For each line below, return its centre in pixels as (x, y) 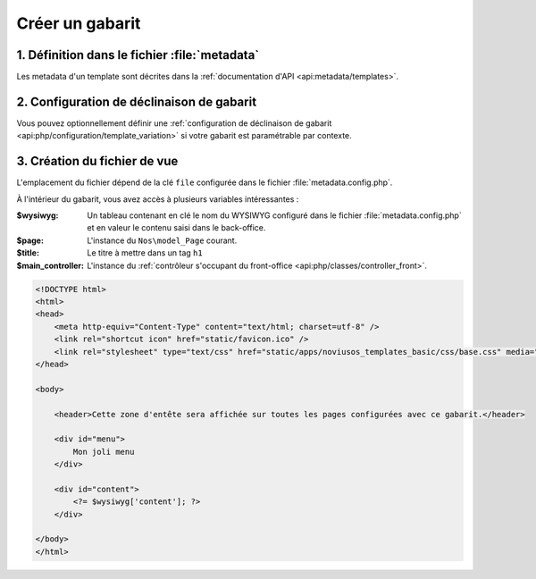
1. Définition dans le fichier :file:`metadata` (138, 55)
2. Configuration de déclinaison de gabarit (137, 101)
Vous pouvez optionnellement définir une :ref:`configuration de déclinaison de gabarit (174, 123)
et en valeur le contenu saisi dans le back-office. (176, 228)
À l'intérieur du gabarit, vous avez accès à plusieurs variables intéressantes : (158, 199)
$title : (28, 253)
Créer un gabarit (79, 23)
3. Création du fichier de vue (97, 161)
